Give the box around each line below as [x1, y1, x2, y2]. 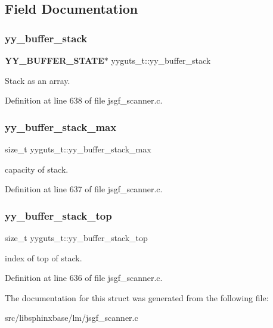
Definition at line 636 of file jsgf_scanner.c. [5, 271, 163, 284]
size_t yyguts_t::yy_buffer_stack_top [5, 232, 148, 243]
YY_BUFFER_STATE [5, 54, 104, 66]
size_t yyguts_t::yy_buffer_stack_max [5, 143, 151, 155]
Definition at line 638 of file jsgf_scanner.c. [5, 94, 163, 107]
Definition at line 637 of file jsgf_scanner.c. [5, 183, 163, 195]
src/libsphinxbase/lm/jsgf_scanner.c [5, 311, 138, 324]
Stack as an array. [5, 74, 70, 86]
